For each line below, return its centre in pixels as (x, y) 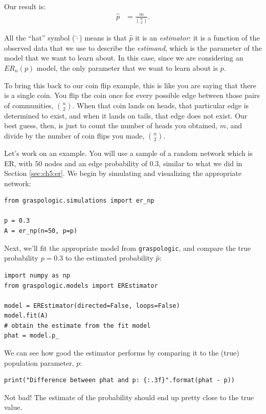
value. (13, 407)
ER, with (18, 163)
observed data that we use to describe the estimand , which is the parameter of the (133, 47)
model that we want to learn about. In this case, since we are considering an (124, 58)
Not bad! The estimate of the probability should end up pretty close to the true (129, 397)
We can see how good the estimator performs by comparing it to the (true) (122, 353)
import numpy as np (37, 275)
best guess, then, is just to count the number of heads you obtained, (111, 125)
